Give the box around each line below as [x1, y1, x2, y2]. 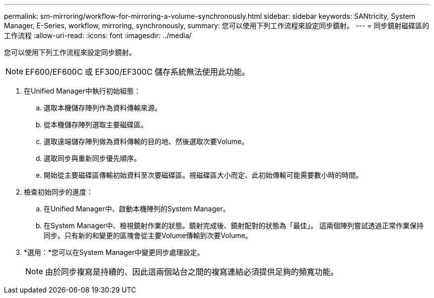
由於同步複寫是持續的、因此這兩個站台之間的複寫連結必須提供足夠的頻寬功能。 [45, 267, 339, 277]
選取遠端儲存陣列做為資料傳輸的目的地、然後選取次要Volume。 [44, 137, 249, 146]
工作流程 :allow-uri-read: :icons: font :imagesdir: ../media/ [4, 31, 192, 40]
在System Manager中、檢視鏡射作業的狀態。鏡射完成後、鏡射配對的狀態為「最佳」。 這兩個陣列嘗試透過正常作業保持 [44, 221, 424, 230]
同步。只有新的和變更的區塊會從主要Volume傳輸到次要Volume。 [44, 231, 252, 240]
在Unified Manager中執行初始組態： [24, 87, 141, 95]
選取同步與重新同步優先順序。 [44, 154, 141, 162]
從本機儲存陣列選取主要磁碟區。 [44, 120, 148, 129]
